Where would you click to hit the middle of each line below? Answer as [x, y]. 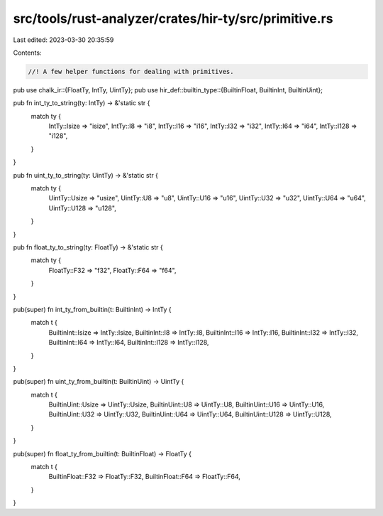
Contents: [27, 53]
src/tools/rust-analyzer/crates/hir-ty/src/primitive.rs [173, 18]
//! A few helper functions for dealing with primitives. [131, 71]
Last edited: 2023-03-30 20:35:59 [63, 40]
